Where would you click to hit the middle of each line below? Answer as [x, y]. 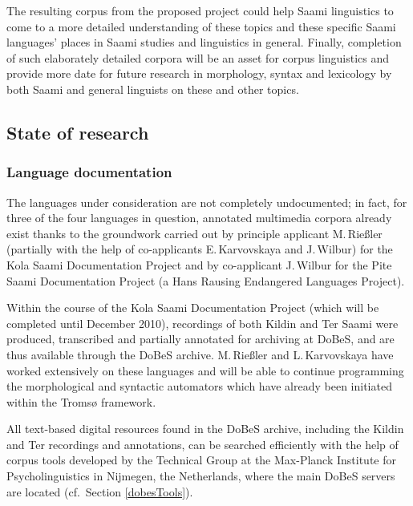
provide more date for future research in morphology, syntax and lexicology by [199, 73]
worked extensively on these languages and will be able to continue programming [205, 370]
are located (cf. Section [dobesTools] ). [100, 491]
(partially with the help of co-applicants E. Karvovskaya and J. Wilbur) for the [200, 249]
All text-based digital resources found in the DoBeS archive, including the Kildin [205, 429]
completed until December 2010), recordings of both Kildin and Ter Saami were [202, 323]
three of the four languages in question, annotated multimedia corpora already [199, 218]
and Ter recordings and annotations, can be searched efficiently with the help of [202, 444]
